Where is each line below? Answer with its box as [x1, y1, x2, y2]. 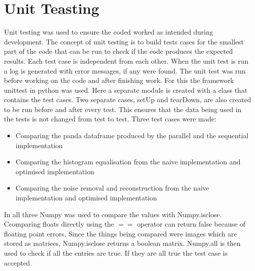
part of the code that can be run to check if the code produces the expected [4, 46, 233, 56]
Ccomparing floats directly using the [4, 219, 114, 229]
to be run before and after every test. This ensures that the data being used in [4, 104, 242, 114]
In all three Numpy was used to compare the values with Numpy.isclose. [4, 209, 222, 219]
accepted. [4, 257, 32, 268]
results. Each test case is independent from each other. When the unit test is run [4, 55, 249, 66]
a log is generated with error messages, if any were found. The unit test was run [4, 65, 246, 76]
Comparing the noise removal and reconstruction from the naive [15, 183, 209, 193]
